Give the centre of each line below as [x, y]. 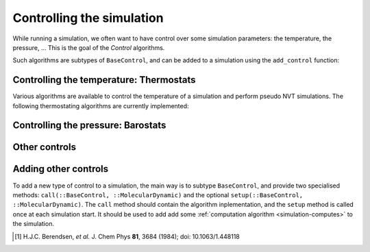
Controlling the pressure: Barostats [89, 126]
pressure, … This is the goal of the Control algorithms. [89, 47]
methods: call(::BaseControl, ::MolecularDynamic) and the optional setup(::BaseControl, [158, 194]
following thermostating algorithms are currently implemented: [101, 105]
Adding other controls [61, 169]
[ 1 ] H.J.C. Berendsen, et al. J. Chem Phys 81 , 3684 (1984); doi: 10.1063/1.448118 [127, 236]
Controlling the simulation [88, 18]
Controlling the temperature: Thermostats [104, 80]
